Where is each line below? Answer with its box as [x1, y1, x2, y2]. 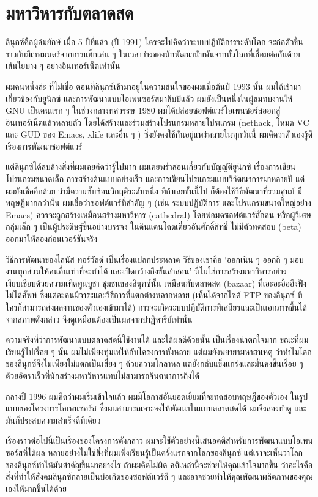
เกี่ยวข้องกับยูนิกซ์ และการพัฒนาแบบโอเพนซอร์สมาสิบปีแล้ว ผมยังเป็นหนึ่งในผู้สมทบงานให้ [6, 92, 293, 105]
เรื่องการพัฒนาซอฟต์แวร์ [6, 139, 83, 152]
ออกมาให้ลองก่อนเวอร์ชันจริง [6, 232, 98, 245]
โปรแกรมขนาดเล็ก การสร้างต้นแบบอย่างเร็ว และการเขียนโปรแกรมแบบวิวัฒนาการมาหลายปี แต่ [6, 172, 305, 185]
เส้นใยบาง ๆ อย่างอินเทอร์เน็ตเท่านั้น [6, 59, 120, 72]
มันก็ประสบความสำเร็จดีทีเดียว [6, 413, 101, 426]
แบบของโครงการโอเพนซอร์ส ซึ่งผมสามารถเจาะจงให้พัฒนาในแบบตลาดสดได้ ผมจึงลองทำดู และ [6, 402, 307, 414]
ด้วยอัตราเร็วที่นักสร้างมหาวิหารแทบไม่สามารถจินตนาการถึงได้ [6, 369, 199, 381]
